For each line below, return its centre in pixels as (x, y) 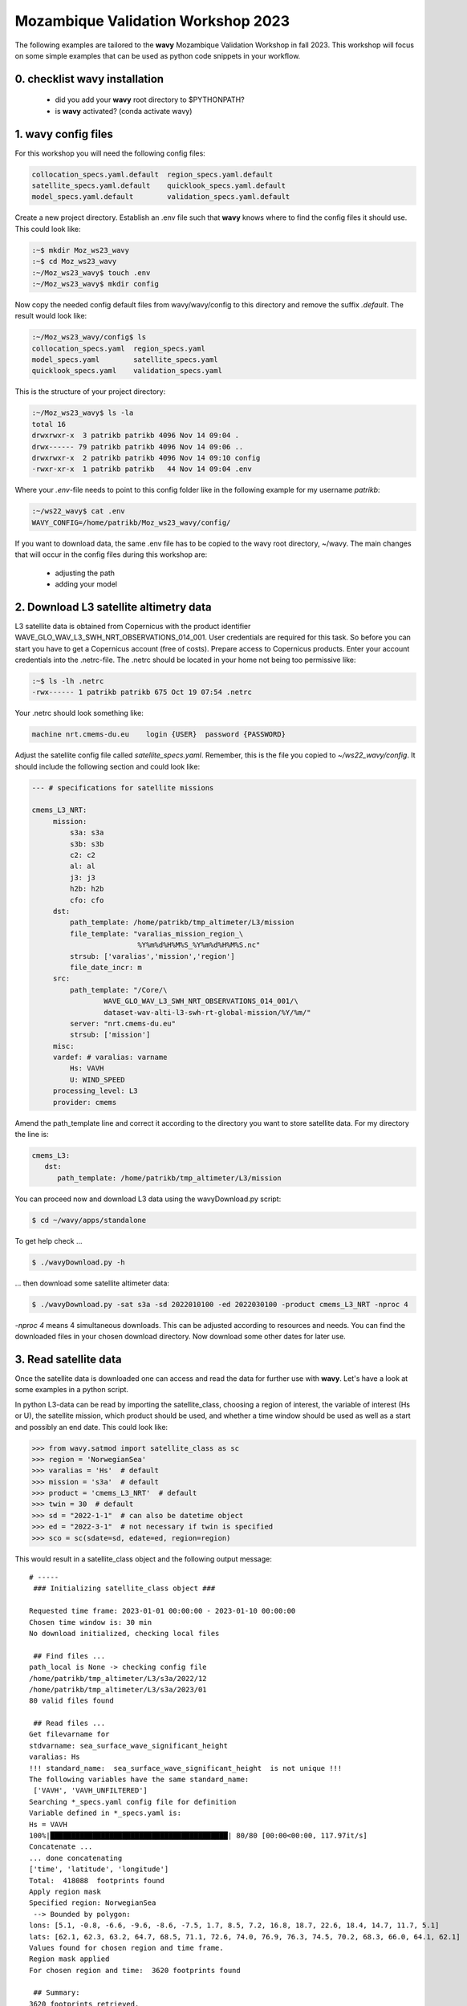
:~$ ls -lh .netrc (68, 681)
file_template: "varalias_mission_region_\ (156, 934)
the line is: (32, 1134)
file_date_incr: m (106, 967)
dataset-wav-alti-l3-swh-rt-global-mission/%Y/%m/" (207, 1012)
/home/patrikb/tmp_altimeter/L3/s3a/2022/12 (118, 1678)
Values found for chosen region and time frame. (126, 1947)
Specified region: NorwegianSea (93, 1903)
